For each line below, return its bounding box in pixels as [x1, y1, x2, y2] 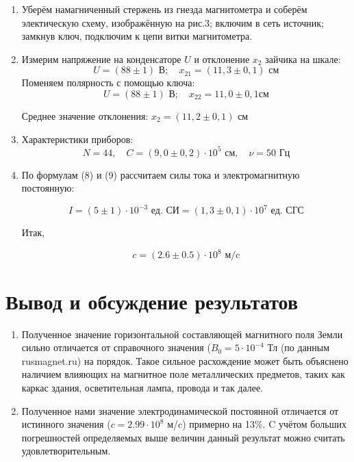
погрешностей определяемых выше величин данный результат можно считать [21, 430, 345, 444]
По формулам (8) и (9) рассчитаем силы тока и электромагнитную [21, 167, 300, 181]
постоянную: [21, 181, 75, 195]
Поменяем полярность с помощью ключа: [21, 75, 195, 90]
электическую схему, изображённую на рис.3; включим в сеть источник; [21, 15, 325, 29]
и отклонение [194, 51, 250, 66]
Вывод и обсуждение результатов [5, 287, 299, 315]
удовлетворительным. [21, 444, 111, 458]
